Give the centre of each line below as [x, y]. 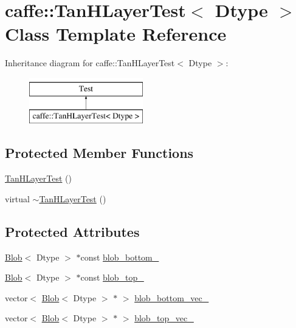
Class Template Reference [116, 34]
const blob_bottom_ [120, 257]
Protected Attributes [72, 231]
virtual [17, 198]
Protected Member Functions [99, 153]
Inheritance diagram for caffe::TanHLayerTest [90, 63]
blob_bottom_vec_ [172, 297]
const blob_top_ [112, 277]
